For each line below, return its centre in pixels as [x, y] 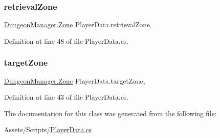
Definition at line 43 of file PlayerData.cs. [66, 97]
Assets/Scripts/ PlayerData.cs [48, 129]
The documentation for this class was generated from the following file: [110, 113]
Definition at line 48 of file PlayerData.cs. [66, 41]
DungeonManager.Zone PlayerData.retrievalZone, [78, 25]
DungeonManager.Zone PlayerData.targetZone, [75, 80]
